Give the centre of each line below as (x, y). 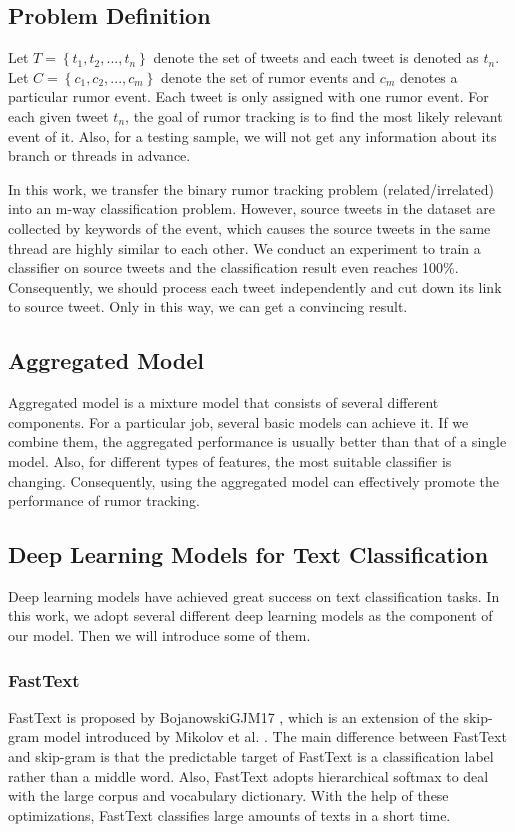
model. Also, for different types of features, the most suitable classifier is (230, 460)
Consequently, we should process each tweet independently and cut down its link (255, 286)
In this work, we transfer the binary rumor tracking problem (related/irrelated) (251, 188)
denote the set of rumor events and (268, 76)
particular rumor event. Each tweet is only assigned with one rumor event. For (248, 96)
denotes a (428, 76)
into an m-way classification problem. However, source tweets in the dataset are (251, 208)
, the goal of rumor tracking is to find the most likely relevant (314, 115)
